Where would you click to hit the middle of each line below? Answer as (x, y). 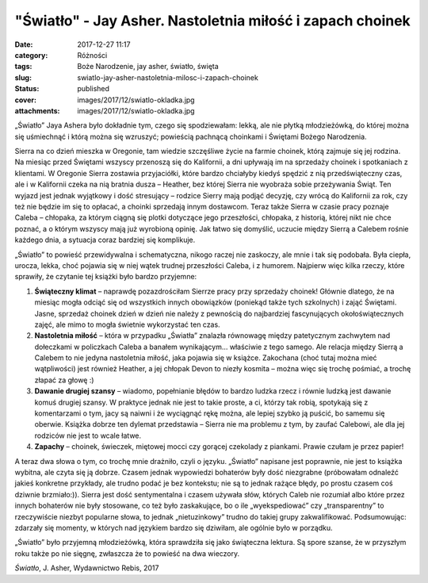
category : (31, 55)
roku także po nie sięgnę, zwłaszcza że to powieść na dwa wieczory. (127, 553)
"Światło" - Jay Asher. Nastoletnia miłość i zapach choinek (213, 21)
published (94, 89)
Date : (24, 44)
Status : (27, 89)
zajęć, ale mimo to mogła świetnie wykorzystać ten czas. (128, 324)
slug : (23, 77)
